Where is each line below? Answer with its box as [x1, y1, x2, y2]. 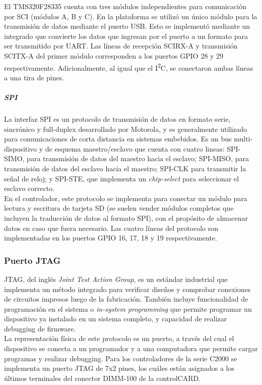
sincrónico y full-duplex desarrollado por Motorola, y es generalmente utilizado [4, 123, 247, 134]
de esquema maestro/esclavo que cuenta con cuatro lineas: [45, 143, 225, 154]
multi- [234, 133, 253, 144]
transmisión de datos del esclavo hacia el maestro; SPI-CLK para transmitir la [4, 163, 246, 173]
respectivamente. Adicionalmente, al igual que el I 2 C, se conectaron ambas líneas [4, 61, 253, 73]
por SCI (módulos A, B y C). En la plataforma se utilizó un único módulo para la [4, 11, 257, 21]
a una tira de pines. [4, 72, 64, 82]
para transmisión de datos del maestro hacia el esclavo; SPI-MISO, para [27, 153, 249, 164]
